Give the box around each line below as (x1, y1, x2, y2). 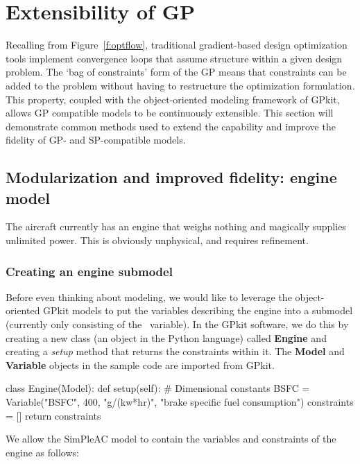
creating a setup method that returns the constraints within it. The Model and (6, 344, 345, 359)
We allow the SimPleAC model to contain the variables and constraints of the (6, 431, 336, 446)
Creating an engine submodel (6, 262, 173, 280)
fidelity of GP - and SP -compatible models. (6, 132, 186, 147)
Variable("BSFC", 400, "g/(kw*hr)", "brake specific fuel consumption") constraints (6, 395, 354, 409)
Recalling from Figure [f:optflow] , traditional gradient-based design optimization (6, 37, 348, 52)
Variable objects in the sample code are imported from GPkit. (6, 357, 275, 372)
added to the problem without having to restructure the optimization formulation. (6, 78, 355, 92)
